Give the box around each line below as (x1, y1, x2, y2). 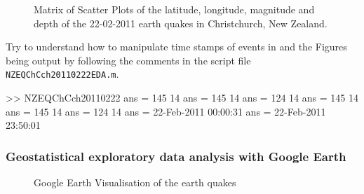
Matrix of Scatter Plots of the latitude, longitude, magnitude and (34, 2, 315, 16)
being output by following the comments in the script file (6, 53, 251, 67)
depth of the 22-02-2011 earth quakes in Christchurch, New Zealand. (34, 15, 328, 30)
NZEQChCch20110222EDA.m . (6, 67, 119, 81)
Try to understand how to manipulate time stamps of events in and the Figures (6, 39, 347, 54)
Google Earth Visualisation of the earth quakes (34, 175, 236, 190)
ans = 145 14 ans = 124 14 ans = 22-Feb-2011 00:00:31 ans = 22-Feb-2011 (6, 104, 326, 118)
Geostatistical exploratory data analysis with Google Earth (6, 147, 346, 165)
